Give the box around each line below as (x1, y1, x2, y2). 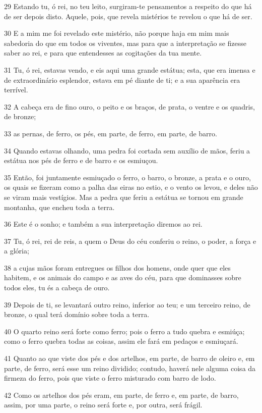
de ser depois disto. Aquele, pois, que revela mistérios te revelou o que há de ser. (4, 11, 252, 21)
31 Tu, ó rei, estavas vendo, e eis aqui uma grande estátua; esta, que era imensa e (4, 64, 255, 75)
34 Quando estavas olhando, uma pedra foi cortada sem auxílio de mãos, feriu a (4, 145, 250, 156)
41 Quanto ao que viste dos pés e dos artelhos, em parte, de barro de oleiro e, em (4, 353, 255, 364)
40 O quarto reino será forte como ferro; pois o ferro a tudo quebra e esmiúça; (4, 326, 245, 336)
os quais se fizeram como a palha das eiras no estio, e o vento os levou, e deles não (4, 182, 258, 192)
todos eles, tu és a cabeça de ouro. (4, 282, 110, 293)
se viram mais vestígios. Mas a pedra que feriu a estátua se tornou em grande (4, 191, 243, 202)
